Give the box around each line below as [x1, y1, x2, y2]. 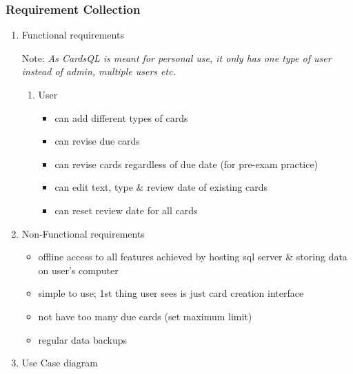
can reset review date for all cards [54, 202, 198, 217]
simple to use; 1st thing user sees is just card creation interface [38, 286, 304, 300]
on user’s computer [38, 262, 119, 277]
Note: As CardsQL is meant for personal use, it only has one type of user [21, 50, 332, 65]
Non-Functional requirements [21, 226, 145, 240]
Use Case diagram [21, 355, 99, 370]
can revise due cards [54, 134, 140, 148]
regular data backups [38, 332, 128, 346]
